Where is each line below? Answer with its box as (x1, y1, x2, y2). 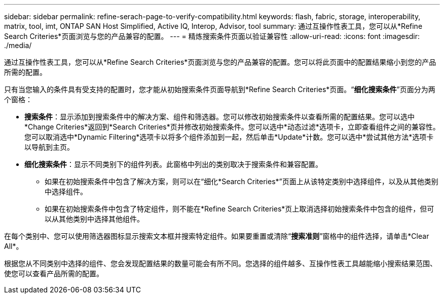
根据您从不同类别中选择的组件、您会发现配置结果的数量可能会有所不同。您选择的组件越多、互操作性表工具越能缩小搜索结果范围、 (4, 259, 437, 268)
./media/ (4, 41, 32, 50)
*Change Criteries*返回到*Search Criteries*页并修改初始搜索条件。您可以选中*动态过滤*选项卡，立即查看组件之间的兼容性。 (24, 122, 440, 131)
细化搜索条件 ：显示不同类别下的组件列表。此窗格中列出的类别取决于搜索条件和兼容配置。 (24, 160, 322, 168)
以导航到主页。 (24, 143, 74, 151)
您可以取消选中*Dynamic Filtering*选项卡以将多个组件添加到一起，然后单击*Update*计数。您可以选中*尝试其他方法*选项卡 (24, 133, 434, 141)
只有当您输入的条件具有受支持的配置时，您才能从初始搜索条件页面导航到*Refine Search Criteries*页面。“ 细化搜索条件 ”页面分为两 (4, 85, 435, 94)
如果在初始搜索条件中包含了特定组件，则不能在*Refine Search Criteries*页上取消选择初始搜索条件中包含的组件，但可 (45, 204, 434, 213)
